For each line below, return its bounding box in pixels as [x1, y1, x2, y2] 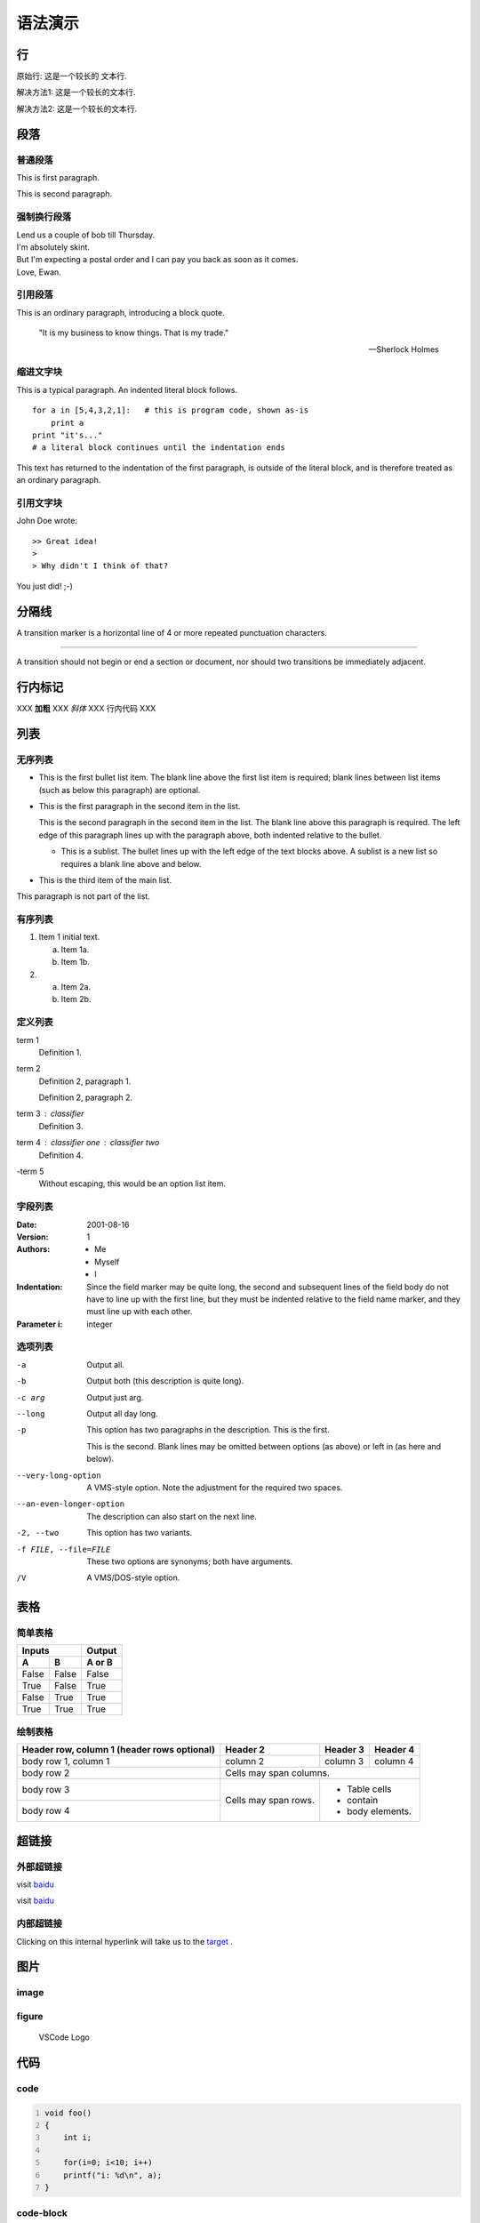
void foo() [44, 2107, 92, 2118]
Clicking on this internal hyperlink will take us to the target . [16, 1936, 233, 1946]
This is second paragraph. [16, 189, 113, 199]
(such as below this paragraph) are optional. [38, 784, 201, 795]
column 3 [324, 1755, 364, 1768]
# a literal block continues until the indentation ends [32, 443, 286, 453]
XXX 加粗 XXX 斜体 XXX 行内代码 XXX [16, 703, 156, 714]
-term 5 [16, 1166, 44, 1177]
